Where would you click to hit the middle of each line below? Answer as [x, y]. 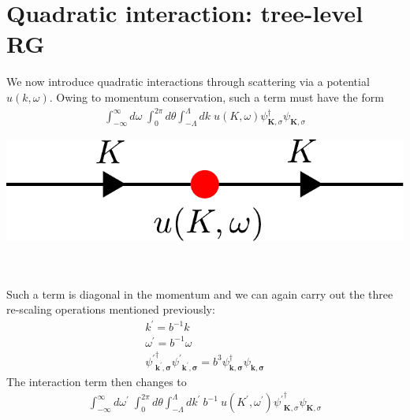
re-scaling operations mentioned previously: [111, 309]
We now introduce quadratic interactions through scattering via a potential [188, 82]
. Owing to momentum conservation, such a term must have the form [216, 97]
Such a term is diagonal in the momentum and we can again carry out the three [200, 294]
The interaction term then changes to [97, 381]
